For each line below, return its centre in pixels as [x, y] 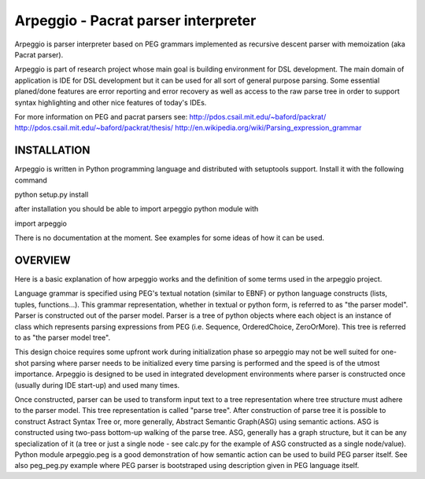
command [31, 180]
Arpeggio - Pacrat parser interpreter [135, 20]
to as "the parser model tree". [62, 337]
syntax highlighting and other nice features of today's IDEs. [111, 102]
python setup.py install [52, 194]
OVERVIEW [42, 260]
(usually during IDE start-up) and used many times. [97, 385]
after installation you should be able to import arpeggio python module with [137, 209]
